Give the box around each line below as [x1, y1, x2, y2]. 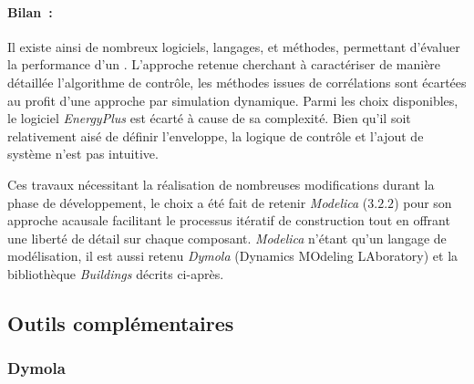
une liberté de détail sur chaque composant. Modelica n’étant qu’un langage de [7, 228, 447, 247]
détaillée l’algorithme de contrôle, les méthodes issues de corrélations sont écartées [7, 72, 467, 91]
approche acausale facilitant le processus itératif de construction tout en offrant [7, 211, 450, 230]
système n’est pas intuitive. [7, 144, 159, 163]
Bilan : [7, 2, 53, 21]
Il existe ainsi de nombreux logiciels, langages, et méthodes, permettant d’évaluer [7, 36, 460, 56]
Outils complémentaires [7, 308, 234, 337]
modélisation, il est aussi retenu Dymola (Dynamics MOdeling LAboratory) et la [7, 246, 459, 265]
